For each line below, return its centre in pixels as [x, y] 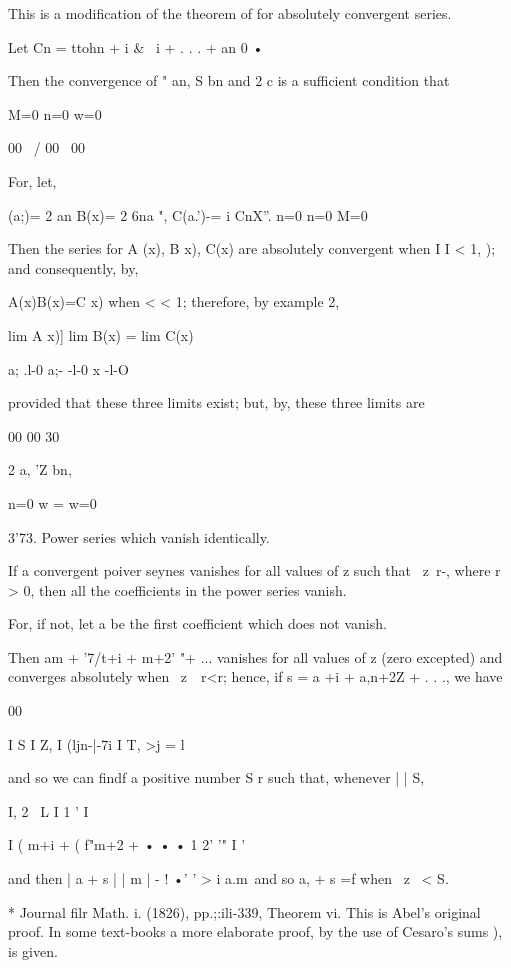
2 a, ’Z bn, [40, 469]
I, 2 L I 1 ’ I [48, 810]
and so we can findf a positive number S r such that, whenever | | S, [216, 777]
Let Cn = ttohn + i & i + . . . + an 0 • [136, 46]
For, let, [32, 180]
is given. [33, 950]
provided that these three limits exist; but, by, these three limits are [216, 402]
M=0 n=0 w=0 [55, 113]
